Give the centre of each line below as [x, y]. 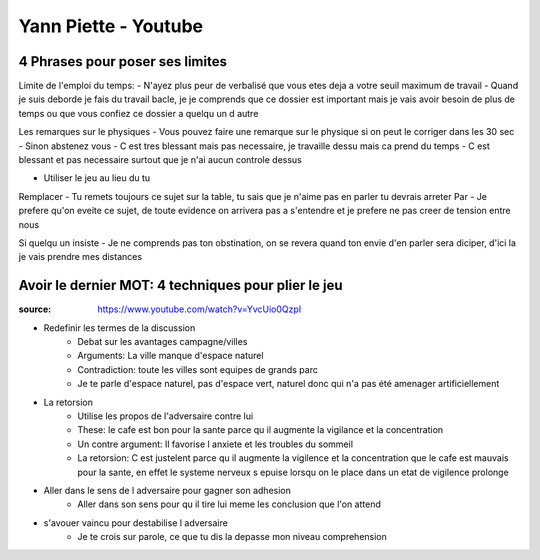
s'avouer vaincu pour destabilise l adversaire [136, 522]
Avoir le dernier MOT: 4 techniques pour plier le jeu [180, 285]
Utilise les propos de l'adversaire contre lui [165, 416]
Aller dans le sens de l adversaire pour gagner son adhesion [167, 490]
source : [35, 309]
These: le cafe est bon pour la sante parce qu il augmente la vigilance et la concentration [260, 430]
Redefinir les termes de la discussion [119, 327]
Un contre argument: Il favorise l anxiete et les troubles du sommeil [215, 444]
